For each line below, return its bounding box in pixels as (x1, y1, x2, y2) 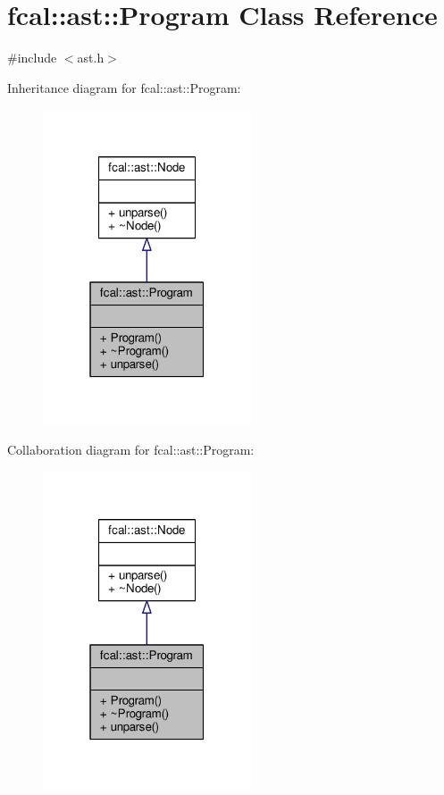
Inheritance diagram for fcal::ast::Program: (7, 78, 241, 96)
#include (7, 48, 57, 67)
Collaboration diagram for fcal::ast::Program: (7, 440, 255, 459)
